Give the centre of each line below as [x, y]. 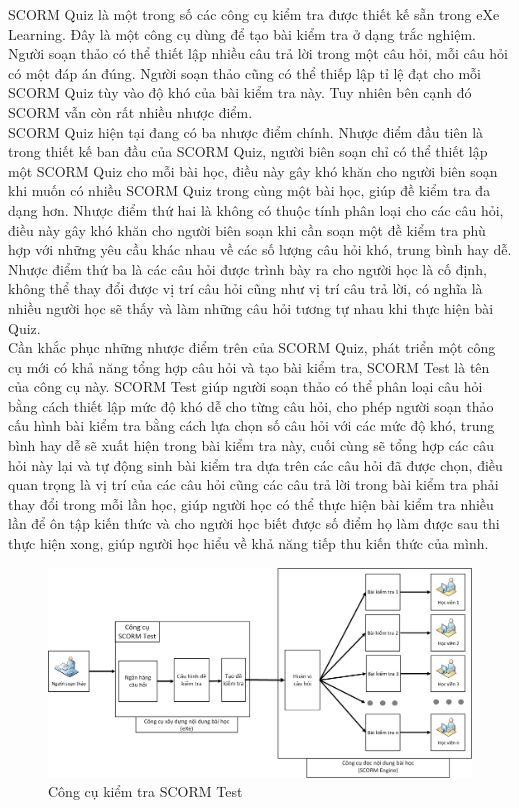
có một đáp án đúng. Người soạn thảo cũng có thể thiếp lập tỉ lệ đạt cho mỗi [244, 72]
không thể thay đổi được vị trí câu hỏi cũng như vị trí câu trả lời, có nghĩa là [245, 288]
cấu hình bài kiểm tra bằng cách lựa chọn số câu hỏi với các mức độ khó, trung [251, 425]
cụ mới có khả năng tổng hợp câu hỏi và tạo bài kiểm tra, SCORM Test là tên [249, 366]
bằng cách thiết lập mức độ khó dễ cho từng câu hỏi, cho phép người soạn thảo [251, 405]
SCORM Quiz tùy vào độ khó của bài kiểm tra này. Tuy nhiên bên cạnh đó [240, 92]
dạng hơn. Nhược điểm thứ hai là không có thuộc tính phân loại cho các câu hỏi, [256, 209]
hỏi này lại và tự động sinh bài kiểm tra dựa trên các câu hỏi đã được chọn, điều [255, 464]
